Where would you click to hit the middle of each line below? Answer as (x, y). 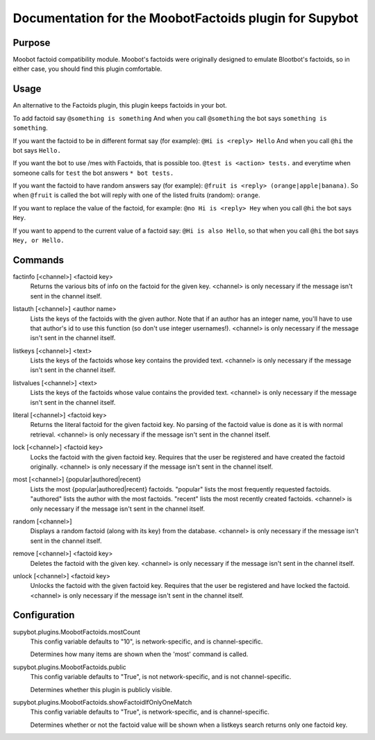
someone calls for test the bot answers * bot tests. (93, 173)
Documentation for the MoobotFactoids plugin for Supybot (186, 18)
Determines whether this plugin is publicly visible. (101, 689)
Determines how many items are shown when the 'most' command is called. (139, 654)
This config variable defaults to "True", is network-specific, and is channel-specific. (150, 712)
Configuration (44, 615)
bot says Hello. (37, 150)
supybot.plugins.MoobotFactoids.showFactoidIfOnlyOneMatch (102, 702)
